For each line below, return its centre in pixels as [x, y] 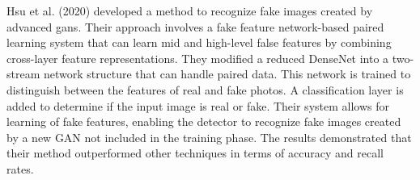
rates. [20, 168]
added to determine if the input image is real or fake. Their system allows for [198, 105]
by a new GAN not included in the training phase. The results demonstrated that [209, 137]
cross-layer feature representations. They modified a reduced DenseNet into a [198, 58]
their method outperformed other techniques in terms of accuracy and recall [195, 153]
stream [23, 74]
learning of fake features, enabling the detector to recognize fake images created [204, 121]
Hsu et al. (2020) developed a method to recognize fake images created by [190, 10]
